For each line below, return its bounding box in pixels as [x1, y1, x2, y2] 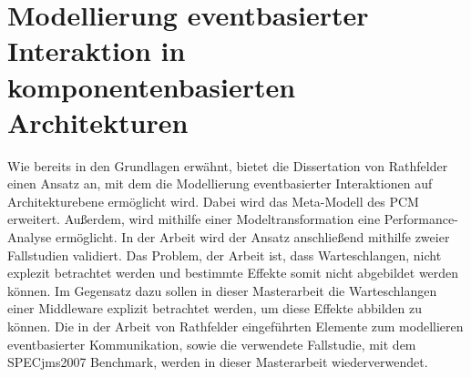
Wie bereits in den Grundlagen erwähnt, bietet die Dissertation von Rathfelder [7, 156, 448, 175]
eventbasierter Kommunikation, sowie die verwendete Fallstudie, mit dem [7, 334, 416, 353]
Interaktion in [7, 32, 186, 69]
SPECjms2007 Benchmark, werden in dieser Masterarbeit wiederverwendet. [7, 352, 428, 372]
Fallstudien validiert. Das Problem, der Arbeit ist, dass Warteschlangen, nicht [7, 245, 442, 264]
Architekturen [7, 103, 189, 140]
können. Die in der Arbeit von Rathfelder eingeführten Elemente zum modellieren [7, 317, 464, 336]
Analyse [7, 228, 52, 247]
